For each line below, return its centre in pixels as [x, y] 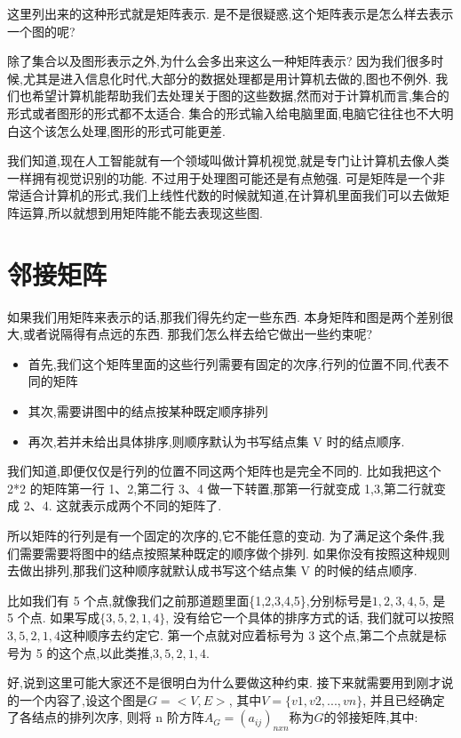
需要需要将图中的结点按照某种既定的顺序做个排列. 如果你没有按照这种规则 [234, 553]
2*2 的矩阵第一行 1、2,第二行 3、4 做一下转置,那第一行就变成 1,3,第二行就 [220, 488]
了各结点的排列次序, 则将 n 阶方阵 [106, 717]
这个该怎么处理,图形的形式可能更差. [122, 130]
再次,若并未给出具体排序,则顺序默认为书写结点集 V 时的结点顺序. [216, 441]
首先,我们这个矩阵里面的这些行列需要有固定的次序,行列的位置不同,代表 [232, 363]
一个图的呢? [41, 31]
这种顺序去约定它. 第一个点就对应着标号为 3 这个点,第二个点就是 [247, 634]
